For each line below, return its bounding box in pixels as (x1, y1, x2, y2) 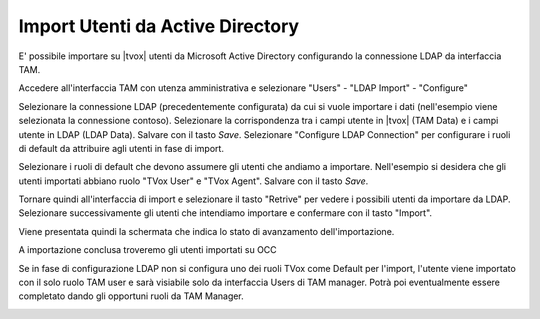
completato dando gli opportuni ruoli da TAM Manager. (18, 290, 244, 302)
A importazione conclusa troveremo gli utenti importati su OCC (18, 244, 277, 256)
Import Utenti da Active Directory (18, 15, 300, 37)
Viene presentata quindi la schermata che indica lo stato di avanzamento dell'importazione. (18, 225, 395, 237)
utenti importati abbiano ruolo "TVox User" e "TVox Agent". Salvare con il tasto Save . (18, 175, 369, 187)
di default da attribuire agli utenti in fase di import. (18, 142, 225, 154)
